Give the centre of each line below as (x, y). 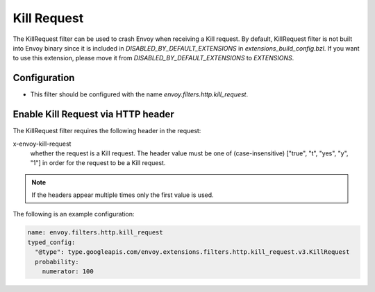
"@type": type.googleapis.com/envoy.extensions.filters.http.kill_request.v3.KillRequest (192, 252)
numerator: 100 (68, 272)
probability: (57, 261)
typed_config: (51, 242)
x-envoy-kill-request (42, 144)
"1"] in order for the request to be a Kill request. (98, 163)
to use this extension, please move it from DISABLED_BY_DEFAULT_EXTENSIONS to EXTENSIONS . (153, 58)
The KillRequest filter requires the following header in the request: (107, 131)
